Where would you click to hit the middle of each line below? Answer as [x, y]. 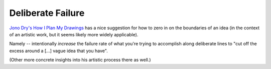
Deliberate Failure [47, 13]
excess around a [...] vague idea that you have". [58, 51]
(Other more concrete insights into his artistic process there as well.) [80, 60]
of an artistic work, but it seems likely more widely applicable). [74, 34]
